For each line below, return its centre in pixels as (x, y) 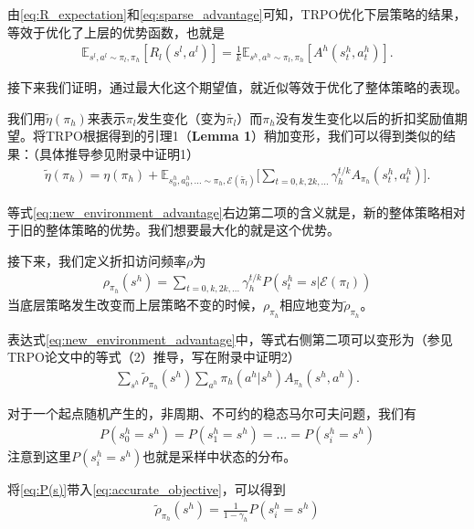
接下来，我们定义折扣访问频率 (97, 260)
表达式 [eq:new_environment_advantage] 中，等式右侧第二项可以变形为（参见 (230, 339)
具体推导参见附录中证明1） (119, 153)
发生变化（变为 (181, 117)
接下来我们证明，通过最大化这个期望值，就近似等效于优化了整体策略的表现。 (237, 87)
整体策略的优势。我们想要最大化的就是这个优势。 (192, 230)
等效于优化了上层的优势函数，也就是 (116, 32)
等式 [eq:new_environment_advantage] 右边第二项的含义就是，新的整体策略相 (230, 212)
